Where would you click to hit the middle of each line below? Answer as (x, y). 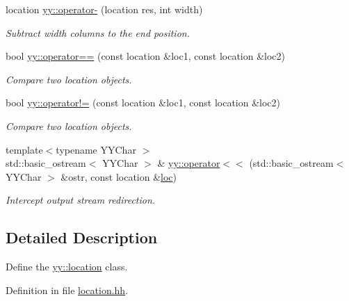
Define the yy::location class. (67, 267)
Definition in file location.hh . (67, 290)
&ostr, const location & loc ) (119, 176)
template (24, 149)
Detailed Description (82, 237)
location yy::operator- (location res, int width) (104, 9)
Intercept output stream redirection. (81, 200)
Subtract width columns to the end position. (98, 32)
